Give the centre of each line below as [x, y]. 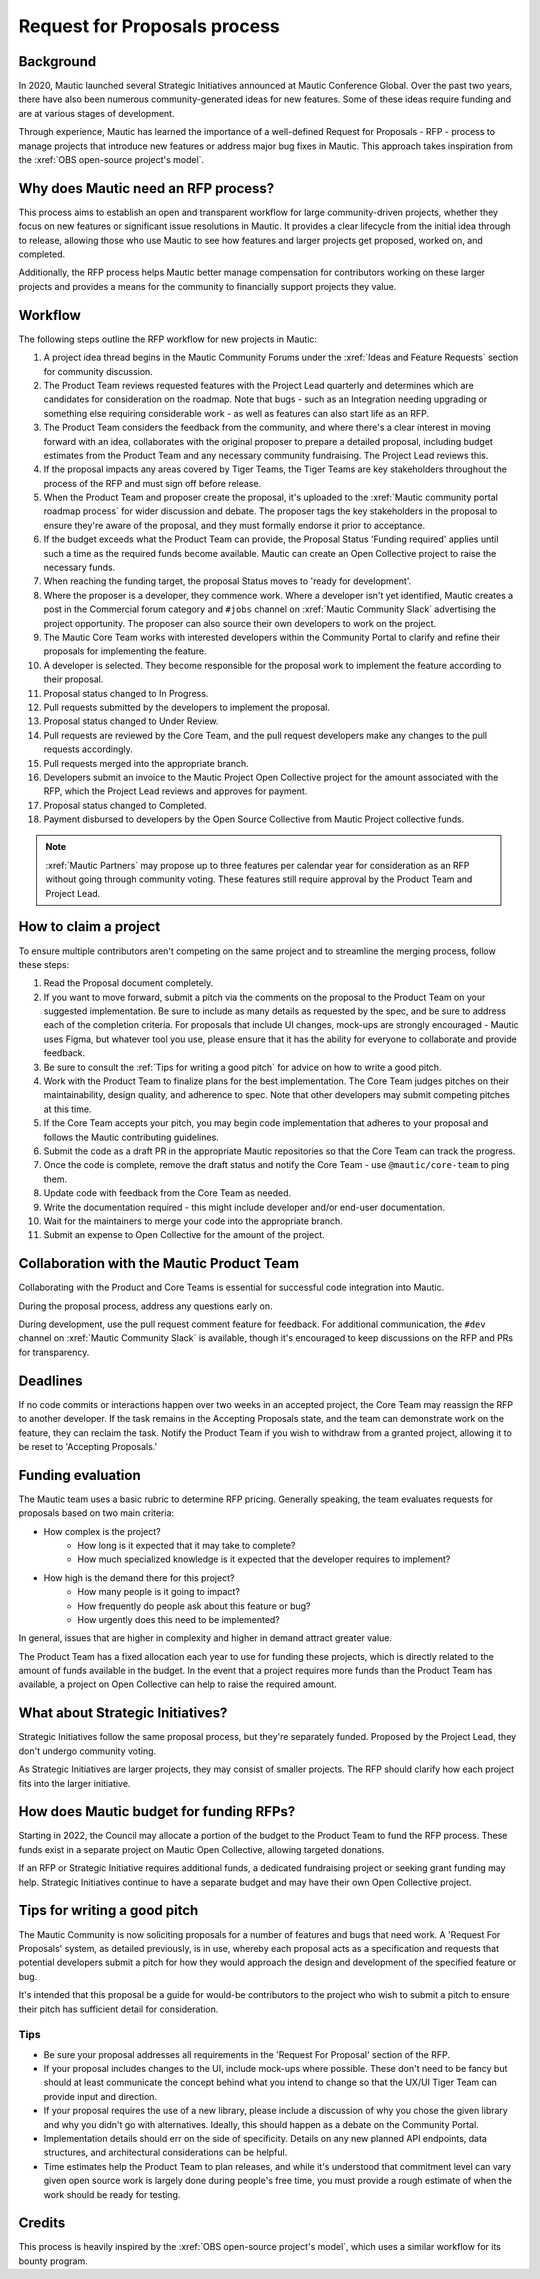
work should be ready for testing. [112, 2194]
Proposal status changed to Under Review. [131, 721]
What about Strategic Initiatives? [123, 1713]
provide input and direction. [100, 2096]
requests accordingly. [88, 749]
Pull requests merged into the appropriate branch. [146, 763]
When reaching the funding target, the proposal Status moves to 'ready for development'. [227, 581]
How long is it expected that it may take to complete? [186, 1545]
